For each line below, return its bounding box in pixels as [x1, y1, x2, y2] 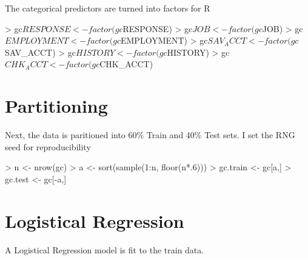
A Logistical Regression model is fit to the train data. [5, 243, 204, 256]
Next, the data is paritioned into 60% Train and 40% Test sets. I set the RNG [5, 128, 295, 141]
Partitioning [5, 93, 108, 118]
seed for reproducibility [5, 140, 91, 153]
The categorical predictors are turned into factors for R [5, 2, 210, 14]
